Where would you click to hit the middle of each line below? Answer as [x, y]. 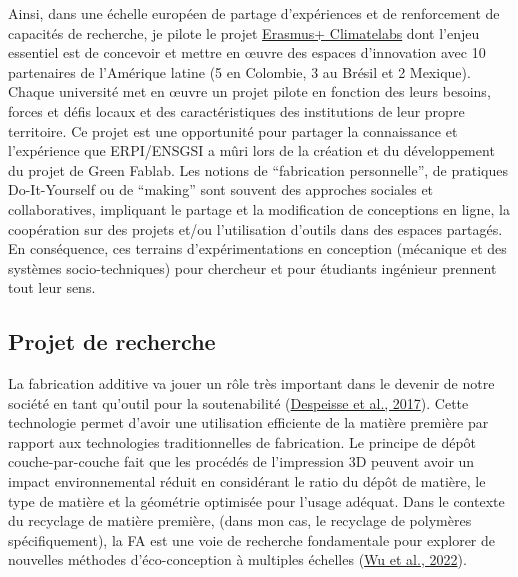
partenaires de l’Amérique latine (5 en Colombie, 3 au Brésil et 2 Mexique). [239, 71]
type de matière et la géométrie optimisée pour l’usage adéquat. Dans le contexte [256, 500]
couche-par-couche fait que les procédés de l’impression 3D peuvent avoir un [241, 461]
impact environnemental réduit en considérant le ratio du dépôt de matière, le [247, 481]
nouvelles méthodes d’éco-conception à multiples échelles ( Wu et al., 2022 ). [237, 559]
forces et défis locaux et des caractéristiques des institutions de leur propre [236, 110]
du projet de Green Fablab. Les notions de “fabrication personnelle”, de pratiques [258, 169]
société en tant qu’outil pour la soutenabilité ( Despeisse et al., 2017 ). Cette [238, 402]
